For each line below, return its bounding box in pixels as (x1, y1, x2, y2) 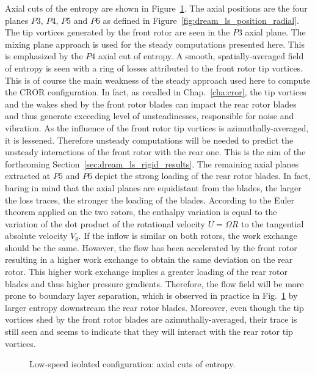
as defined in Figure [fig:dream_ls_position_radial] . (103, 13, 300, 26)
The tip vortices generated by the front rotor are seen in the (5, 26, 230, 38)
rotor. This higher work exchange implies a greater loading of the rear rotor (5, 265, 288, 278)
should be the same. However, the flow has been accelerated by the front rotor (5, 241, 297, 254)
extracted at (5, 169, 51, 182)
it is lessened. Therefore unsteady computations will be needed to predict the (5, 133, 294, 146)
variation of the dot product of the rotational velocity (5, 217, 205, 230)
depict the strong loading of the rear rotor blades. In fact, (95, 169, 311, 182)
